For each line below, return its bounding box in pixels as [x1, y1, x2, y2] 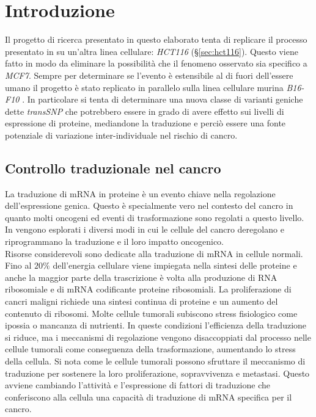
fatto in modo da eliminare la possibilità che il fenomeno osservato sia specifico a [5, 57, 307, 70]
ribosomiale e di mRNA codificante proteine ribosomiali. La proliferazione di [5, 283, 292, 296]
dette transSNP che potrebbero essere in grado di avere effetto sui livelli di [5, 104, 284, 117]
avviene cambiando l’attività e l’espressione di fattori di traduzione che [5, 379, 270, 391]
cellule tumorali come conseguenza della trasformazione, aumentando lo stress [5, 343, 296, 355]
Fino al [5, 259, 32, 272]
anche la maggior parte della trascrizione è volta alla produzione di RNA [5, 270, 277, 283]
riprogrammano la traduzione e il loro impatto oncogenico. [5, 235, 224, 248]
